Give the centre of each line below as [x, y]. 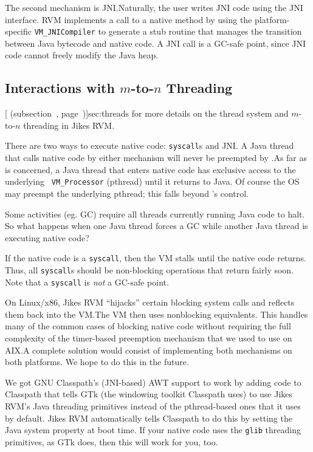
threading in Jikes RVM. [69, 125]
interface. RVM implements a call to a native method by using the [129, 19]
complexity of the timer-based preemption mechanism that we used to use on [149, 338]
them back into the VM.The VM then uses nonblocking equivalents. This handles [156, 314]
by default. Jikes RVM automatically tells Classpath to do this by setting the [149, 418]
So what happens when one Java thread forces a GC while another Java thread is [156, 226]
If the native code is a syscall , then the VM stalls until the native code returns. [156, 258]
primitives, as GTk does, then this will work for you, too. [112, 441]
